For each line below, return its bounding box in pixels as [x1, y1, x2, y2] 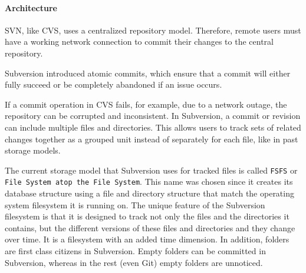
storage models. [5, 144, 61, 157]
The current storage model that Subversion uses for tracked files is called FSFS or [5, 164, 298, 176]
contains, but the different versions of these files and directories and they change [5, 221, 295, 234]
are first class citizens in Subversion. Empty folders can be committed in [5, 245, 266, 257]
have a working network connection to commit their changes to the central [5, 35, 274, 48]
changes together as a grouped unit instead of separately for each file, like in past [5, 132, 298, 145]
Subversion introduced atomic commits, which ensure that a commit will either [5, 66, 291, 79]
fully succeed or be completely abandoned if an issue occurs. [5, 78, 222, 91]
